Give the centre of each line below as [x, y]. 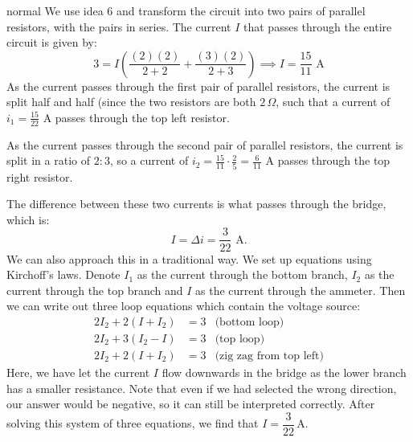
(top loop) [240, 339]
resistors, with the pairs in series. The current [119, 26]
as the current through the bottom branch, [242, 274]
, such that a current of [333, 102]
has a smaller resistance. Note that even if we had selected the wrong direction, [202, 388]
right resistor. [40, 176]
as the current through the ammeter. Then [301, 290]
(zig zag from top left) [269, 356]
